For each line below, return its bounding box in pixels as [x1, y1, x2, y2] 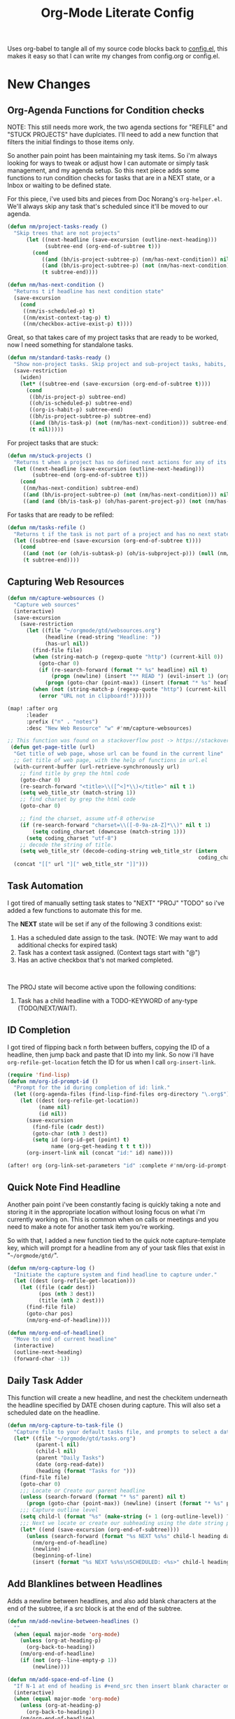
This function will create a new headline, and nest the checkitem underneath [7, 1393, 228, 1401]
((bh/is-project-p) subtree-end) [29, 393, 127, 400]
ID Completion [7, 1024, 71, 1036]
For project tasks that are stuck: [7, 438, 99, 447]
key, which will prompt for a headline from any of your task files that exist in [7, 1243, 225, 1252]
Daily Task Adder [7, 1375, 83, 1387]
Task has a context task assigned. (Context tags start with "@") [17, 948, 201, 956]
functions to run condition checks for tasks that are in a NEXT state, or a [7, 174, 215, 182]
